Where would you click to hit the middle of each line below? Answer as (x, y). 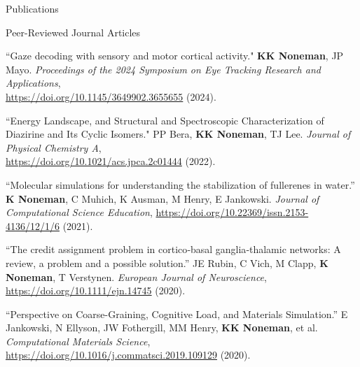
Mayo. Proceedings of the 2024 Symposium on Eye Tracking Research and (163, 69)
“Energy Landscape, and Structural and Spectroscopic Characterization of (165, 120)
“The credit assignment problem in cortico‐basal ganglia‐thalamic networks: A (173, 249)
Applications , (33, 83)
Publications (32, 8)
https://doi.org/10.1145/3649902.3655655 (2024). (111, 96)
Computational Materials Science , (78, 341)
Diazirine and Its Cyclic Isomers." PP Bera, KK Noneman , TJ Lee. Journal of (178, 134)
